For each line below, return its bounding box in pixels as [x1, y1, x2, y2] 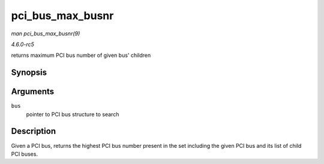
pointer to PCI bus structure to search [26, 111, 119, 118]
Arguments [11, 87, 55, 97]
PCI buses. [11, 150, 38, 157]
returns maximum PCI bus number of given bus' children [11, 51, 151, 59]
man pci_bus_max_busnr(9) [11, 30, 80, 37]
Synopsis [11, 68, 47, 78]
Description [11, 126, 56, 136]
